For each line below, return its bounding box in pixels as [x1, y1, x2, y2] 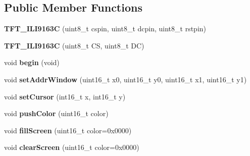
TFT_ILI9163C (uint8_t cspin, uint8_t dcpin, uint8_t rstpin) [4, 23, 207, 34]
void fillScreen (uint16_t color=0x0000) [4, 125, 132, 135]
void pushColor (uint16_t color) [4, 108, 109, 119]
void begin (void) [4, 57, 60, 68]
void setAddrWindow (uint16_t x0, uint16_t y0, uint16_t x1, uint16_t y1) [4, 74, 247, 84]
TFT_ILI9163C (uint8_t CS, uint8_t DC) [4, 40, 144, 50]
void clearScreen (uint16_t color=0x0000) [4, 142, 139, 152]
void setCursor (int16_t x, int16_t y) [4, 91, 126, 101]
